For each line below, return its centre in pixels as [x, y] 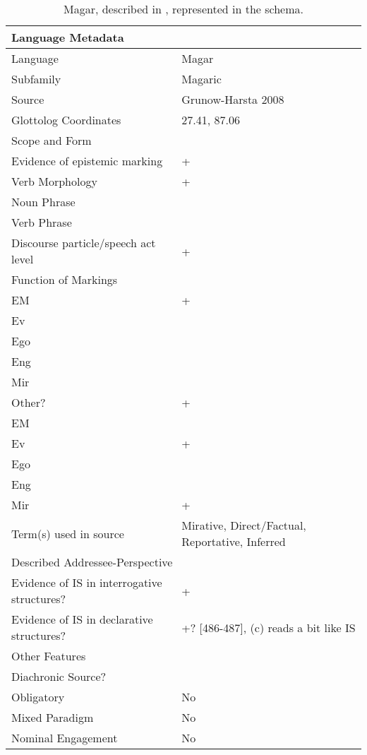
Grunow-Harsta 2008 [233, 99]
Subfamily [36, 79]
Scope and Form [52, 140]
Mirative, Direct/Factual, [244, 525]
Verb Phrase [42, 222]
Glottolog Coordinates [66, 120]
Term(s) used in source [68, 533]
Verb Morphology [54, 181]
